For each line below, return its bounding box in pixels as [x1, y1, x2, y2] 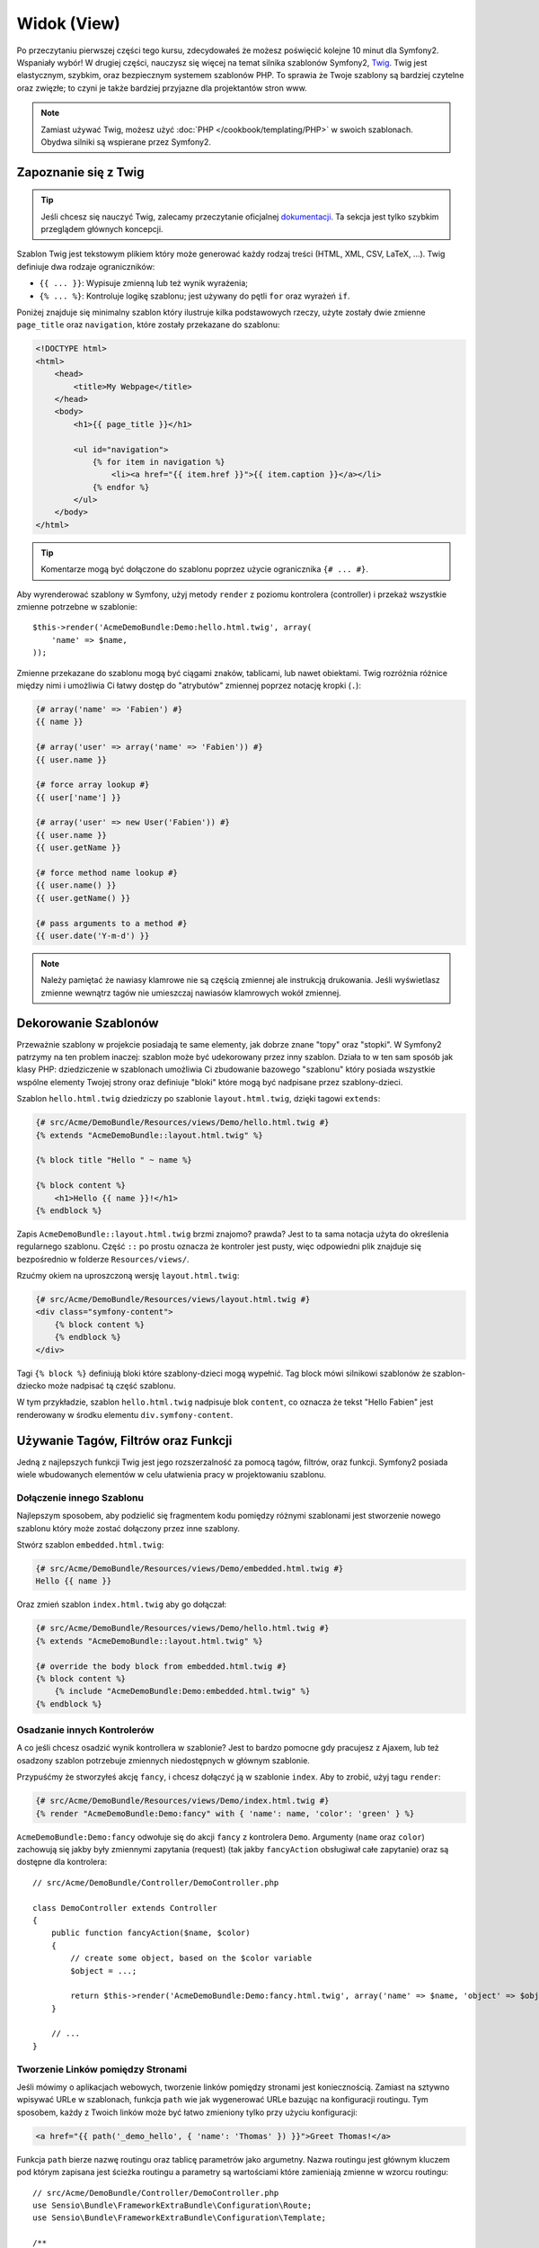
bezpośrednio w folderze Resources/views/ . [16, 1253, 190, 1264]
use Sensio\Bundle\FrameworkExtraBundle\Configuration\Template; [32, 2213, 327, 2223]
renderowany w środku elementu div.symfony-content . [16, 1409, 234, 1420]
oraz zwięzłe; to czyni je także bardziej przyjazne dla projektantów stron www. [16, 82, 307, 94]
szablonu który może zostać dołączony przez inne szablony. [16, 1522, 241, 1533]
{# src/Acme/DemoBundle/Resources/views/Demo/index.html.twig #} [35, 1796, 330, 1806]
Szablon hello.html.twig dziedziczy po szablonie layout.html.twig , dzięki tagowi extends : [16, 1093, 381, 1104]
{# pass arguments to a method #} [35, 918, 188, 928]
